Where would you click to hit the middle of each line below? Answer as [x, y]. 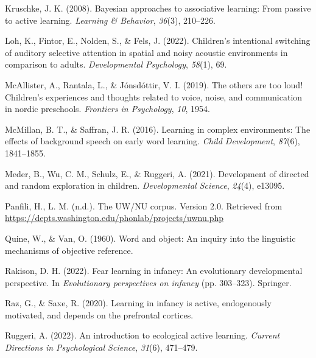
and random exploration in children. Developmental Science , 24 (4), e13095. [145, 185]
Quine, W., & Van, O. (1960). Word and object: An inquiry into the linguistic [150, 238]
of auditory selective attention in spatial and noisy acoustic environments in [146, 52]
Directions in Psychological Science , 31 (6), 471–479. [101, 347]
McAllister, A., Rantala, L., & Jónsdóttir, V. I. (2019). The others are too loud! [154, 84]
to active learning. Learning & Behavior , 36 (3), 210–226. [110, 20]
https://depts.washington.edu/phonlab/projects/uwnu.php [114, 218]
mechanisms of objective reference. [69, 250]
